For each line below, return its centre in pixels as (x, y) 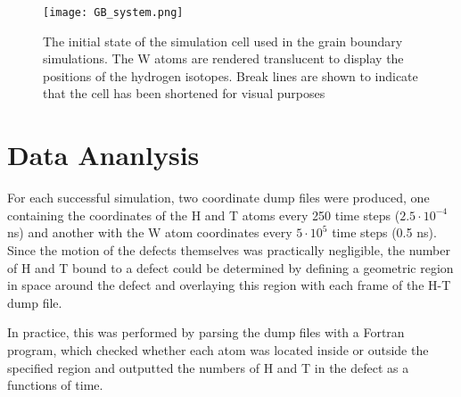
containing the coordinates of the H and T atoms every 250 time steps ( (204, 215)
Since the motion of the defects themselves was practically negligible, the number (229, 249)
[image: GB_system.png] (113, 12)
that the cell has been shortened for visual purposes (184, 93)
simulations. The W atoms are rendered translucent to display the (223, 58)
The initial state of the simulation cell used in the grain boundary (223, 41)
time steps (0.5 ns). (384, 232)
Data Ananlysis (103, 155)
